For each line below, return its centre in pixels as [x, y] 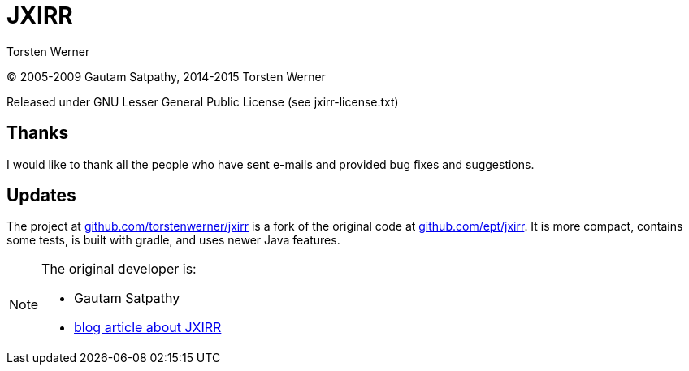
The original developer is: [119, 269]
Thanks [38, 133]
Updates [41, 196]
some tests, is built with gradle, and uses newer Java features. [173, 240]
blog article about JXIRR [148, 328]
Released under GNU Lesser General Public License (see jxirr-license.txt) [203, 101]
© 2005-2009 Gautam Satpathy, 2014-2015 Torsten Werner [166, 76]
